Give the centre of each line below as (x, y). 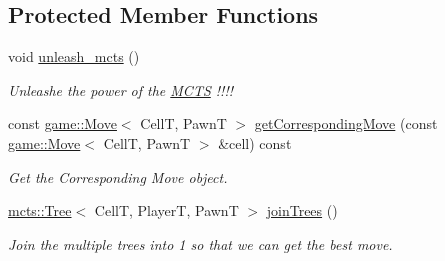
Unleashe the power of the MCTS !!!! (120, 89)
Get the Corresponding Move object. (118, 176)
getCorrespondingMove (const (346, 123)
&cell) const (255, 142)
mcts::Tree (40, 210)
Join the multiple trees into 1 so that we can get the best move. (200, 243)
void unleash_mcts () (74, 56)
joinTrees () (302, 210)
